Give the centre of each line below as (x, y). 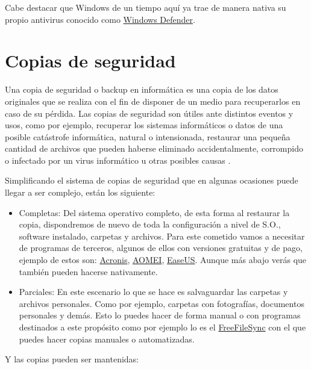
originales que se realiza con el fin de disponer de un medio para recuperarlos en (153, 101)
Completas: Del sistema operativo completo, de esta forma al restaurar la (154, 212)
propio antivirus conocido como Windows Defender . (100, 19)
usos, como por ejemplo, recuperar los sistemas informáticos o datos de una (144, 125)
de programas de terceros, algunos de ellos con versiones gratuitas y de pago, (161, 248)
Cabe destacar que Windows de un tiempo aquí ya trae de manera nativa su (146, 7)
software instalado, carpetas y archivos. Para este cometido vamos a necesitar (162, 236)
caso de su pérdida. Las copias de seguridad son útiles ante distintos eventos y (149, 113)
